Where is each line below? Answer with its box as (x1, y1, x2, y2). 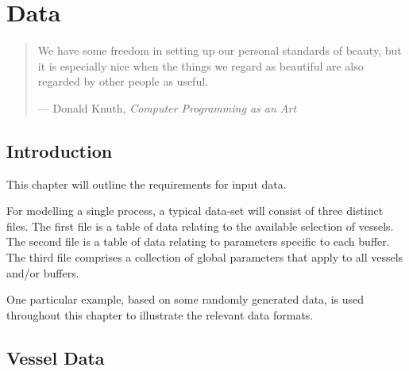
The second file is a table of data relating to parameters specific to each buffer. (6, 233, 390, 250)
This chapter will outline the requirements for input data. (6, 175, 287, 192)
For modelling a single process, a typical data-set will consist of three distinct (6, 202, 384, 219)
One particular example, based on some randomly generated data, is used (6, 291, 365, 308)
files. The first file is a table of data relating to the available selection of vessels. (6, 217, 394, 234)
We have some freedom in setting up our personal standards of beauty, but (37, 42, 402, 59)
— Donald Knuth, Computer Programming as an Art (37, 99, 297, 116)
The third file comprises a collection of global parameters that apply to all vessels (6, 249, 403, 266)
